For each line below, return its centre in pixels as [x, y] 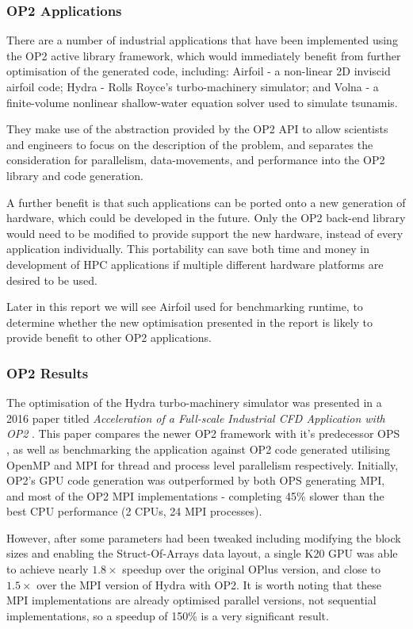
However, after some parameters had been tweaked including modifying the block [204, 537]
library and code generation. [75, 175]
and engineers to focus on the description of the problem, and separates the [190, 144]
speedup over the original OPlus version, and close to [252, 569]
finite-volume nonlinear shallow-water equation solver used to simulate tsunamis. [202, 102]
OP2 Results [48, 372]
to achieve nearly [48, 569]
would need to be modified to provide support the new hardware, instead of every [205, 233]
